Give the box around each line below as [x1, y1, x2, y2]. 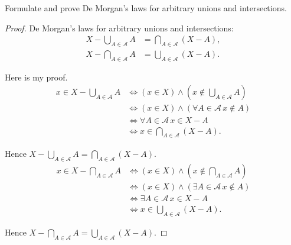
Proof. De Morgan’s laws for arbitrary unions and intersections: [5, 21, 234, 34]
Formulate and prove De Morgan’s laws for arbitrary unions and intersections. [5, 2, 287, 14]
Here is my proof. [5, 70, 68, 83]
